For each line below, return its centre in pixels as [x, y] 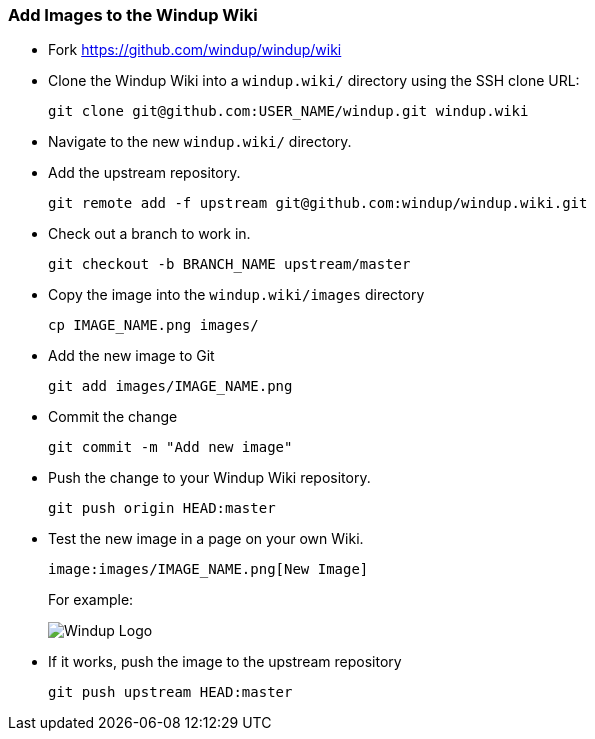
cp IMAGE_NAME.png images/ [153, 325]
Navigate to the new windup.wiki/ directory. [200, 142]
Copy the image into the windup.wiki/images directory [236, 295]
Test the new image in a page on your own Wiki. [206, 539]
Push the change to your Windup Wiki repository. [209, 478]
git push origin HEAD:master [162, 508]
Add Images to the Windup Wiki [133, 15]
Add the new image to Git [131, 356]
